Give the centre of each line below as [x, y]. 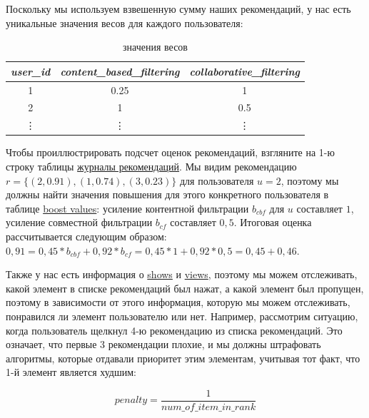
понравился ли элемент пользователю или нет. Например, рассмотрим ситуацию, [182, 316]
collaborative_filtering [245, 71]
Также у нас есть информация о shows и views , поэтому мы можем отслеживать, [182, 274]
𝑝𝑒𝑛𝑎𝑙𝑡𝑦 [131, 401]
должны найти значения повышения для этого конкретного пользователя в [167, 194]
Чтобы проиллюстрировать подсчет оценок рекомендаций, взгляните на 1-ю [170, 152]
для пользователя [217, 180]
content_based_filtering [120, 71]
